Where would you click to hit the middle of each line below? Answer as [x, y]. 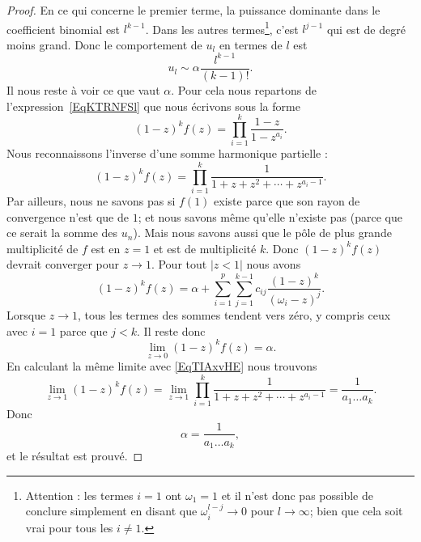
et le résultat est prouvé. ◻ [75, 456]
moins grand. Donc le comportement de [104, 44]
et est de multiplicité [205, 248]
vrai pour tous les [69, 527]
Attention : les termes [79, 495]
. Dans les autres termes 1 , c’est [222, 28]
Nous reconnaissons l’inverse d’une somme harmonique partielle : [167, 153]
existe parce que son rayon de [287, 201]
